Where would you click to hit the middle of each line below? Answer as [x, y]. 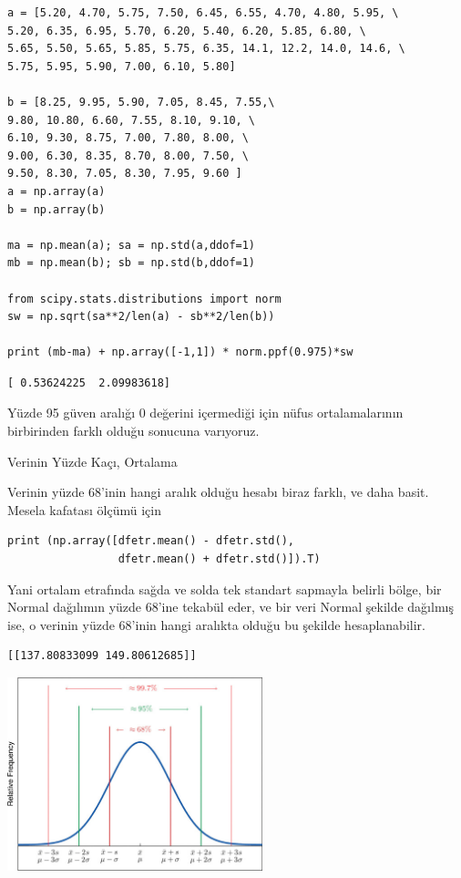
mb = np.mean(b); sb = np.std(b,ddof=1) [132, 263]
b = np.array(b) [56, 209]
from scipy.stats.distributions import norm [144, 299]
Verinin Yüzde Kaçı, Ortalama [92, 461]
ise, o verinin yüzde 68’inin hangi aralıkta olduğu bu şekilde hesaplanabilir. [216, 624]
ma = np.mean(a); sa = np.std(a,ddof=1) [132, 245]
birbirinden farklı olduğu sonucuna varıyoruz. [133, 431]
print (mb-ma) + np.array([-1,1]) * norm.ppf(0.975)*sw [180, 352]
